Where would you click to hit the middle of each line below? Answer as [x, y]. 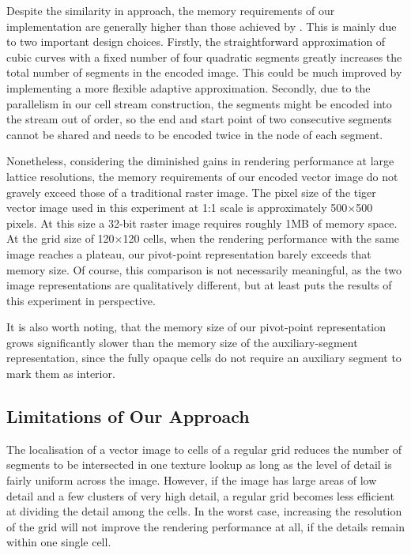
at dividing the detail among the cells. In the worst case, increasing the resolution [204, 511]
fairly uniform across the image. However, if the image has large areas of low [192, 480]
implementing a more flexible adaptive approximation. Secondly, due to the [189, 87]
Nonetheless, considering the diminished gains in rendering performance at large [200, 161]
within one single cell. [59, 542]
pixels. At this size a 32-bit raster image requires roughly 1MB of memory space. [202, 223]
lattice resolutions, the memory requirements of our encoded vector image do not [202, 176]
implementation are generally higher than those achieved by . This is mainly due [202, 26]
